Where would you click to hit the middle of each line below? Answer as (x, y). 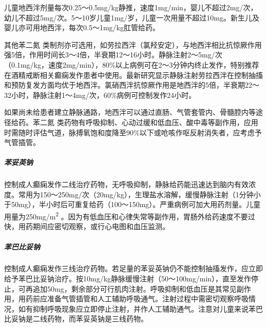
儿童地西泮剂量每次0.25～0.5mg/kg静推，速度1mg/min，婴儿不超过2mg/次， (131, 7)
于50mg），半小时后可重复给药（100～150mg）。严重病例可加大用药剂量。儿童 (132, 204)
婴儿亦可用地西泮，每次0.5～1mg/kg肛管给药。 (82, 27)
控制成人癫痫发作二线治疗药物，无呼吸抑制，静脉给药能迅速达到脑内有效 (126, 184)
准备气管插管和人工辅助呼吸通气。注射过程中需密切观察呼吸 (148, 299)
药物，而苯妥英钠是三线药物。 (97, 319)
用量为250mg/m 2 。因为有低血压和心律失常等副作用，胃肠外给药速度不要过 (130, 216)
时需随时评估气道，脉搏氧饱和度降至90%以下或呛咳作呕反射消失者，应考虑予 (133, 132)
